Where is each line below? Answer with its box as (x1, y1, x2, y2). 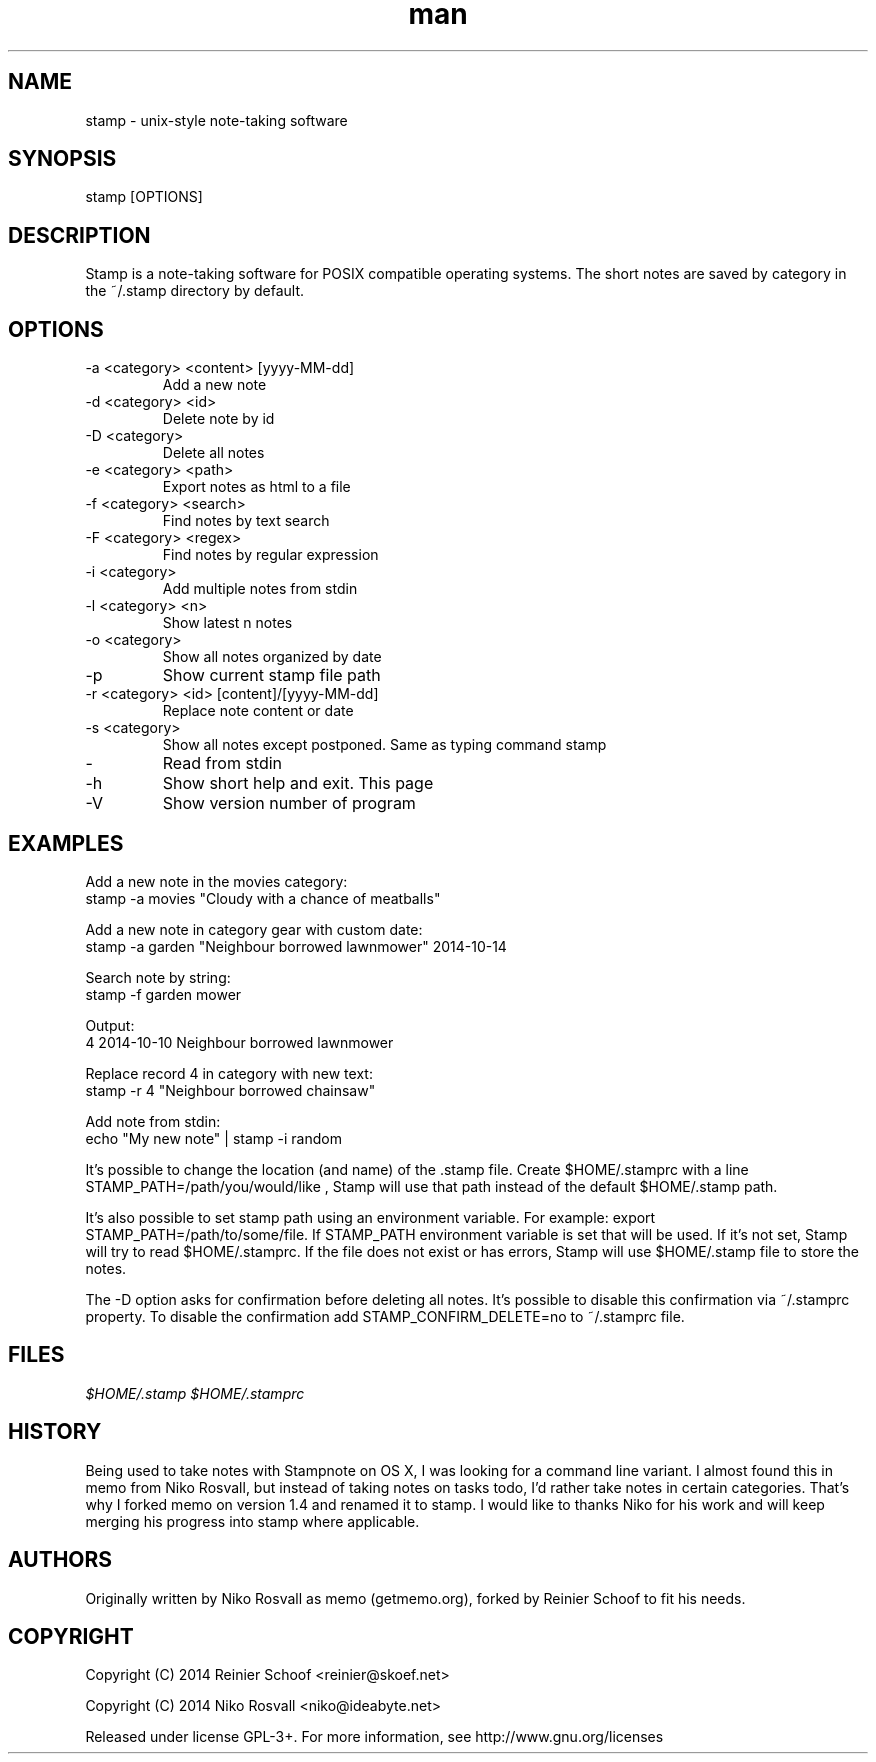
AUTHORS (8, 1547, 113, 1573)
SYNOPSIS (8, 146, 117, 172)
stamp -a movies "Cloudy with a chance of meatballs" (85, 889, 441, 907)
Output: (85, 1016, 135, 1034)
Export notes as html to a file (162, 478, 351, 496)
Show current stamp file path (162, 665, 381, 686)
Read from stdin (162, 753, 283, 774)
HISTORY (8, 1419, 102, 1445)
